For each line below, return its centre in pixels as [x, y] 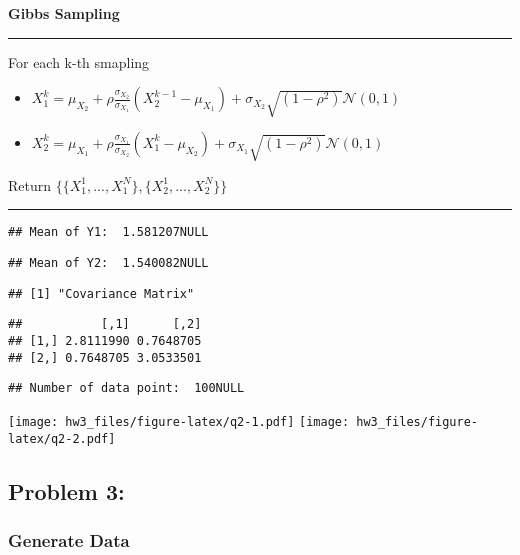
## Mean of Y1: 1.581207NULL [108, 232]
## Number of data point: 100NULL [126, 388]
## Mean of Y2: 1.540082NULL [108, 262]
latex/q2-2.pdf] [62, 438]
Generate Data [69, 539]
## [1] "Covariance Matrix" [101, 293]
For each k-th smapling [79, 61]
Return [30, 184]
